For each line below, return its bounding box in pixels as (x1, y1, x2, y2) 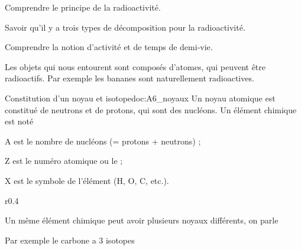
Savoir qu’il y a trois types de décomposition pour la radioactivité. (5, 21, 245, 33)
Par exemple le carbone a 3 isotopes (5, 233, 135, 246)
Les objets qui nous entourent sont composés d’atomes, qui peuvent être (5, 60, 266, 73)
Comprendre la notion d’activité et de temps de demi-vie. (5, 41, 213, 53)
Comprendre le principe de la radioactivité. (5, 1, 161, 13)
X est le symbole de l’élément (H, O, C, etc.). (5, 174, 169, 186)
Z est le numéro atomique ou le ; (5, 154, 123, 167)
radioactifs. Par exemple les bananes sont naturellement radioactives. (5, 72, 254, 84)
